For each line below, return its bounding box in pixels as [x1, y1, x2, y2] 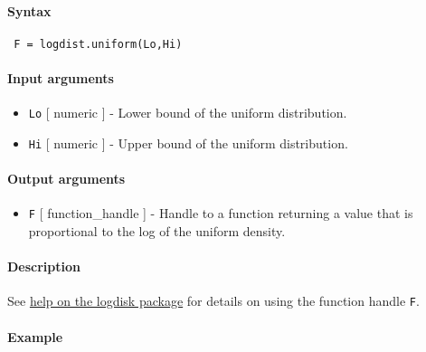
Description [7, 257, 81, 276]
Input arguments [7, 69, 114, 88]
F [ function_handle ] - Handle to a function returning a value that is [28, 204, 413, 223]
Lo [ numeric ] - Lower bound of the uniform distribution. [28, 103, 347, 122]
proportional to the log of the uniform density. [28, 222, 286, 241]
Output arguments [7, 169, 126, 188]
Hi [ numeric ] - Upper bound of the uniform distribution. [28, 133, 348, 152]
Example [7, 327, 63, 346]
